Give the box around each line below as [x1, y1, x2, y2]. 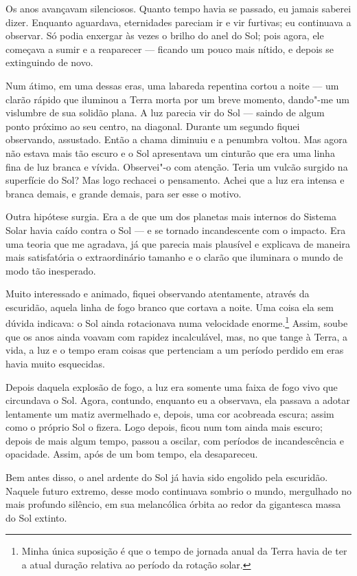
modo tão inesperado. [5, 263, 96, 277]
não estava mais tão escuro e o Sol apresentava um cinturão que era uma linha [5, 145, 335, 160]
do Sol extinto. [5, 510, 67, 524]
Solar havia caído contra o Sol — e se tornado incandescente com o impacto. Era [5, 222, 346, 237]
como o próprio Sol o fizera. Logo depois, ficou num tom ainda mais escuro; [5, 420, 323, 434]
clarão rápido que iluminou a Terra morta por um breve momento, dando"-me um [5, 92, 349, 106]
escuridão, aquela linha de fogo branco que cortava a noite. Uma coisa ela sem [5, 299, 334, 314]
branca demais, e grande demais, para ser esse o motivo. [5, 186, 242, 200]
